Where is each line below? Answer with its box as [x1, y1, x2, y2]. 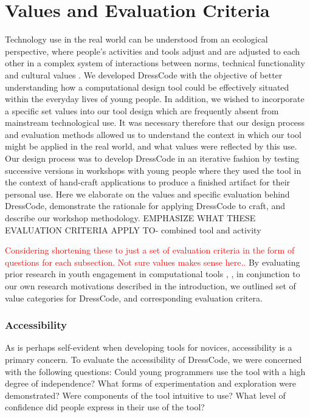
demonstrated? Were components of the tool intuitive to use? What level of [5, 388, 286, 401]
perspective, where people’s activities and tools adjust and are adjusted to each [5, 44, 300, 57]
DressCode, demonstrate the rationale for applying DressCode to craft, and [5, 199, 286, 212]
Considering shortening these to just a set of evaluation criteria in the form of [5, 244, 295, 257]
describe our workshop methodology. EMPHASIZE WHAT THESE [5, 212, 256, 224]
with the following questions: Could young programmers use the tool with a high [5, 365, 306, 377]
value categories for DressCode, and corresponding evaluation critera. [5, 291, 263, 304]
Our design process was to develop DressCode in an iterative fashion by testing [5, 152, 300, 165]
